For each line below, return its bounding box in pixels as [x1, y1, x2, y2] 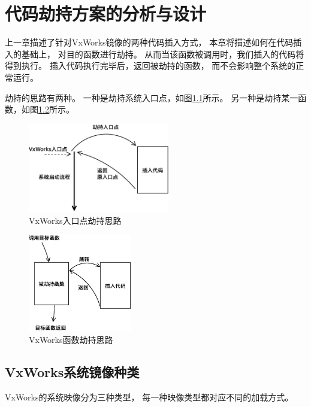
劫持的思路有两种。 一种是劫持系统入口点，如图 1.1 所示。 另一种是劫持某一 [5, 91, 298, 104]
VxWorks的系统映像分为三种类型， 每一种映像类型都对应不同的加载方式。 [5, 390, 294, 403]
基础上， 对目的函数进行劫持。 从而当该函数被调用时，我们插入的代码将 [21, 47, 304, 60]
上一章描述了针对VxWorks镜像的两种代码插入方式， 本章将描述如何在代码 [5, 36, 294, 48]
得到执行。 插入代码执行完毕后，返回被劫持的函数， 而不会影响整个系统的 [5, 59, 296, 72]
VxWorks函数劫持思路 [29, 333, 113, 345]
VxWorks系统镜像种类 [5, 362, 140, 381]
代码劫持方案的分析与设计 [5, 1, 207, 26]
